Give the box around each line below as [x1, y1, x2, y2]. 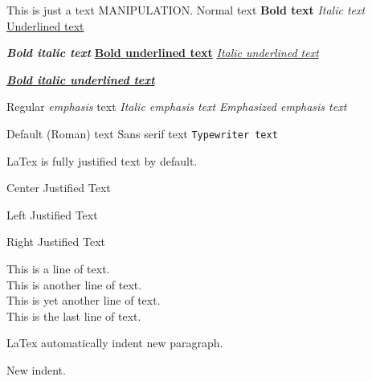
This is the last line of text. [6, 307, 141, 324]
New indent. [6, 361, 66, 378]
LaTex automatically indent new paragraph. [6, 334, 223, 351]
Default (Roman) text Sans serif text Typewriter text [6, 125, 278, 141]
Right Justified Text [6, 233, 105, 250]
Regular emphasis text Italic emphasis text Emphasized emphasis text [6, 98, 347, 115]
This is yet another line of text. [6, 292, 161, 309]
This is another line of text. [6, 276, 142, 293]
